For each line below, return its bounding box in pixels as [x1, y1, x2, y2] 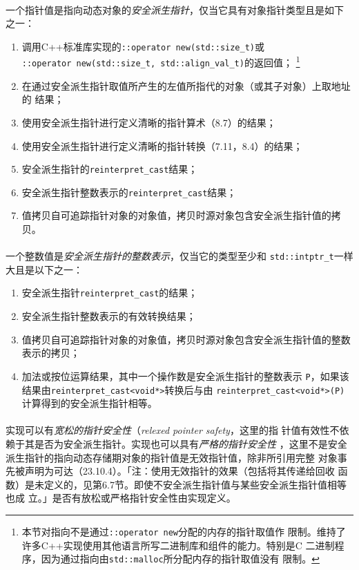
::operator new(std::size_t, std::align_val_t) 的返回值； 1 [21, 53, 300, 70]
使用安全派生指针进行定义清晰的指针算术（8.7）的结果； [21, 115, 276, 129]
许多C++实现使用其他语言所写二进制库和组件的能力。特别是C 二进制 [21, 538, 335, 552]
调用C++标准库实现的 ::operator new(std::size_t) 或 [21, 39, 264, 53]
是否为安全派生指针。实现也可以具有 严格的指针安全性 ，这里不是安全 [34, 437, 347, 450]
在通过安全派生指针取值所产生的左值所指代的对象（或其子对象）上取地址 [21, 78, 351, 93]
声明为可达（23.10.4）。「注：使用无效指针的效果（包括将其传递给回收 [24, 464, 335, 478]
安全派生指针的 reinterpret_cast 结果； [21, 162, 198, 176]
